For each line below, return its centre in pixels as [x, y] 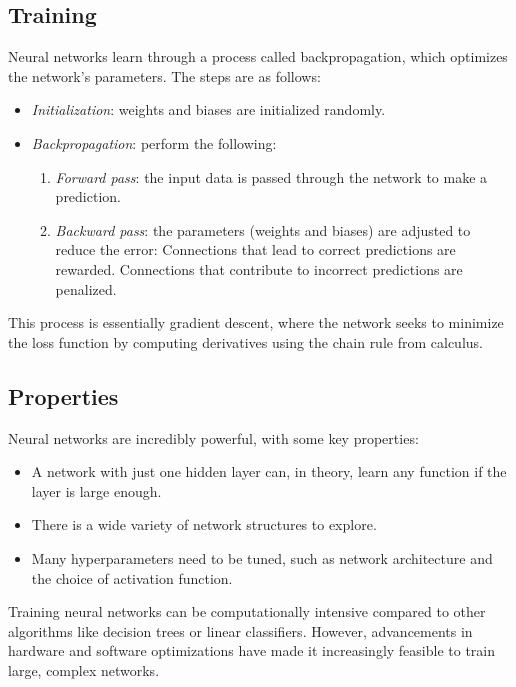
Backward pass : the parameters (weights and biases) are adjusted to [263, 229]
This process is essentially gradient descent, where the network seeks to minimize [256, 322]
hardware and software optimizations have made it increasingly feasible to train [252, 650]
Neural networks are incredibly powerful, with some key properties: [213, 437]
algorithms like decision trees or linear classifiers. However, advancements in [240, 630]
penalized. [86, 288]
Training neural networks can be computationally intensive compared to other [247, 611]
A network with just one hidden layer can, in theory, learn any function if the [269, 471]
